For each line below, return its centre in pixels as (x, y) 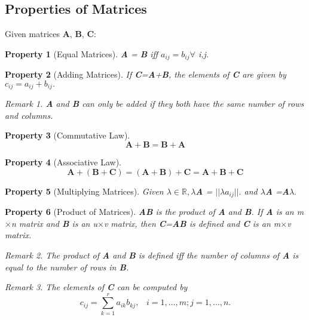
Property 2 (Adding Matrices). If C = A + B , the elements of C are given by (146, 74)
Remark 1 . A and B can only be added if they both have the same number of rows (154, 104)
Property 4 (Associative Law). (63, 162)
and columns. (29, 115)
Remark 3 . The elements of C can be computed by (96, 287)
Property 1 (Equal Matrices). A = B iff (82, 53)
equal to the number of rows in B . (67, 267)
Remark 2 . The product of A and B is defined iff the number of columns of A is (152, 255)
